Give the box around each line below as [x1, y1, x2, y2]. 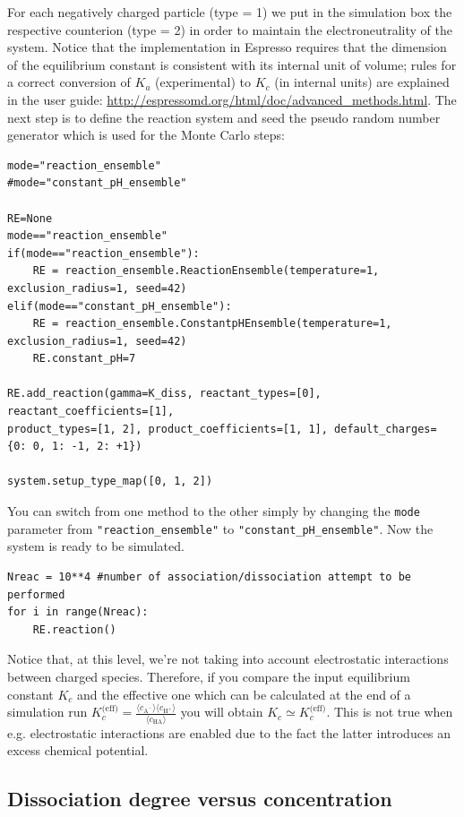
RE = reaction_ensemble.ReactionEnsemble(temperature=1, [32, 264, 380, 278]
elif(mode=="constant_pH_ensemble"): [7, 299, 232, 313]
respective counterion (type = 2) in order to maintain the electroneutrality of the [7, 20, 452, 39]
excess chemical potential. [7, 741, 149, 760]
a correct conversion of [7, 73, 131, 91]
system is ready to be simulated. [7, 537, 185, 555]
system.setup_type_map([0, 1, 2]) [7, 475, 213, 488]
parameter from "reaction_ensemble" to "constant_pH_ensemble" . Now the [7, 519, 434, 537]
